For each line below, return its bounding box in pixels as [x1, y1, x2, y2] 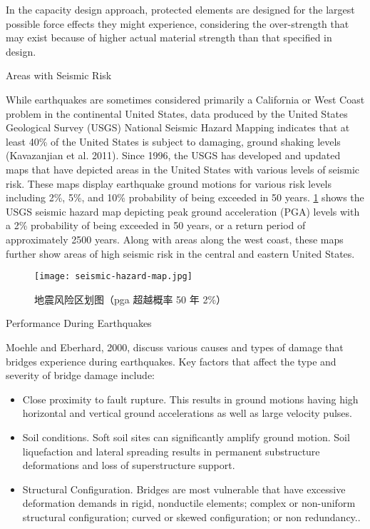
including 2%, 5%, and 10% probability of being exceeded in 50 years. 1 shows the [6, 190, 364, 205]
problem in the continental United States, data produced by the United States [6, 106, 348, 121]
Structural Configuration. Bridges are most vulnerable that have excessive [22, 481, 346, 496]
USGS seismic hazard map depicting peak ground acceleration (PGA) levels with [6, 203, 360, 218]
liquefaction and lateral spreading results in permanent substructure [22, 443, 320, 458]
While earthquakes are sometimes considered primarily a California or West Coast [6, 91, 365, 106]
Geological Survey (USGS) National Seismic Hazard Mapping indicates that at [6, 120, 350, 135]
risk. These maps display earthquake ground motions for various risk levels [6, 176, 332, 191]
